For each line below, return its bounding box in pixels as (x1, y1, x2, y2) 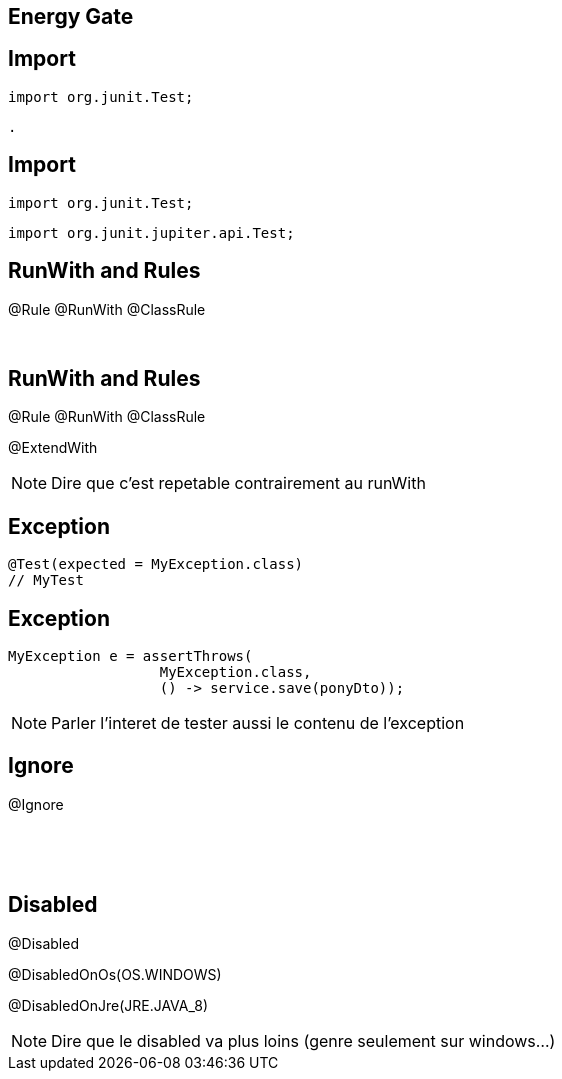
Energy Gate (8, 4, 134, 29)
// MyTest (8, 572, 84, 589)
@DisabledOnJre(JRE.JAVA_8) (8, 996, 208, 1014)
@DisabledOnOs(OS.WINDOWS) (8, 965, 222, 983)
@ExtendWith (8, 439, 98, 457)
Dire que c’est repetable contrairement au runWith (51, 473, 426, 494)
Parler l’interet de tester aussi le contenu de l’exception (51, 713, 465, 734)
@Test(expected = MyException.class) (8, 556, 304, 573)
